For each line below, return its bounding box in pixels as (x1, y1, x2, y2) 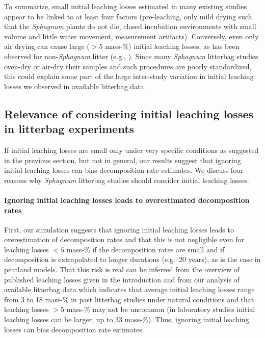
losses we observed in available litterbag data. (4, 81, 146, 91)
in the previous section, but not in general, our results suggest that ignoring (4, 154, 241, 165)
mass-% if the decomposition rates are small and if (66, 244, 225, 254)
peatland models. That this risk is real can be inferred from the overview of (4, 264, 240, 275)
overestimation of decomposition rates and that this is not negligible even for (4, 234, 245, 245)
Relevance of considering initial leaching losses (4, 106, 254, 121)
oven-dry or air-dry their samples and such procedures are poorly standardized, (4, 61, 252, 71)
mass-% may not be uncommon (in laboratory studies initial (66, 304, 255, 315)
